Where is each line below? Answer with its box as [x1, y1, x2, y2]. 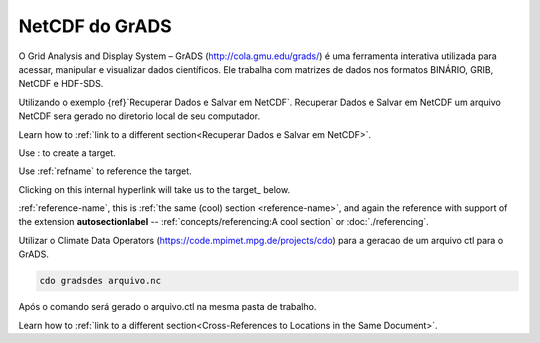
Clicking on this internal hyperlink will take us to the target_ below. [18, 183, 290, 195]
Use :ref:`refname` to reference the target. [18, 165, 192, 177]
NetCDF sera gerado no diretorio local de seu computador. [18, 110, 260, 122]
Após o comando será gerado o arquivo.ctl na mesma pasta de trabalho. [18, 301, 317, 313]
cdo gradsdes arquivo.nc [39, 275, 162, 287]
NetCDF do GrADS [18, 15, 172, 37]
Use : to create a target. [18, 146, 117, 159]
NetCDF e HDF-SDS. [18, 78, 104, 90]
